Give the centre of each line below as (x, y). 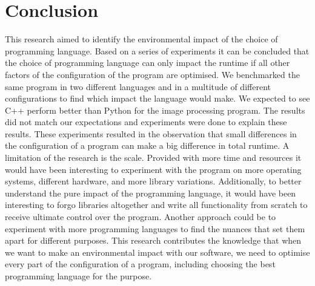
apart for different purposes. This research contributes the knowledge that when (153, 240)
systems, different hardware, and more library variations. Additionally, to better (153, 181)
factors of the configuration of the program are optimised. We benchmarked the (152, 74)
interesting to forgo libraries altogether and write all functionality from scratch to (156, 205)
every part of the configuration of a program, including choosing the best (140, 264)
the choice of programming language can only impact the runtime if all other (148, 63)
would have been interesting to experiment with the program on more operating (153, 169)
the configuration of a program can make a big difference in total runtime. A (147, 145)
